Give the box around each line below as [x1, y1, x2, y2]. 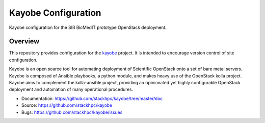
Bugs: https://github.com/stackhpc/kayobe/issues [21, 109, 123, 115]
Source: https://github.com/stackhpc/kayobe [21, 102, 112, 108]
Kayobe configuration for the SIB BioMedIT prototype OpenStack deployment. [9, 25, 167, 30]
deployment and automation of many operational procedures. [9, 86, 133, 93]
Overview [9, 37, 40, 46]
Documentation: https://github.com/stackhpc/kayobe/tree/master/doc [21, 96, 163, 101]
